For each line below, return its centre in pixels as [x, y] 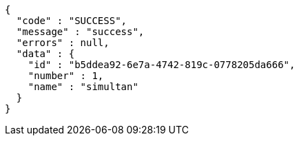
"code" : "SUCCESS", [72, 21]
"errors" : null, [63, 43]
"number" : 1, [66, 76]
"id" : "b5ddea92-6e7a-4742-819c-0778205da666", [162, 65]
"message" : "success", [80, 32]
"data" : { [45, 54]
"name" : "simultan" [83, 87]
